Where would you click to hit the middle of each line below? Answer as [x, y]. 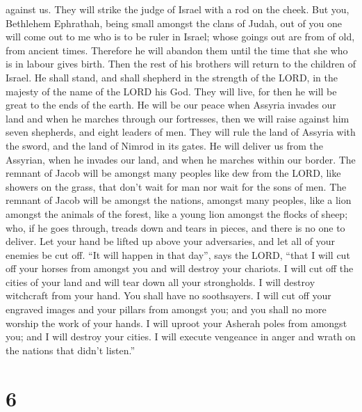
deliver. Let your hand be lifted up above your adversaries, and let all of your [170, 241]
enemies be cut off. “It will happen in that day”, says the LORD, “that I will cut [178, 254]
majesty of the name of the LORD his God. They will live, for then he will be [171, 91]
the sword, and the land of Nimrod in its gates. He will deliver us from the [165, 145]
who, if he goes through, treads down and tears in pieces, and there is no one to [175, 227]
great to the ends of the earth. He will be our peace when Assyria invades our [171, 105]
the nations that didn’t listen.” [71, 350]
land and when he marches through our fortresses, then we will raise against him [178, 118]
